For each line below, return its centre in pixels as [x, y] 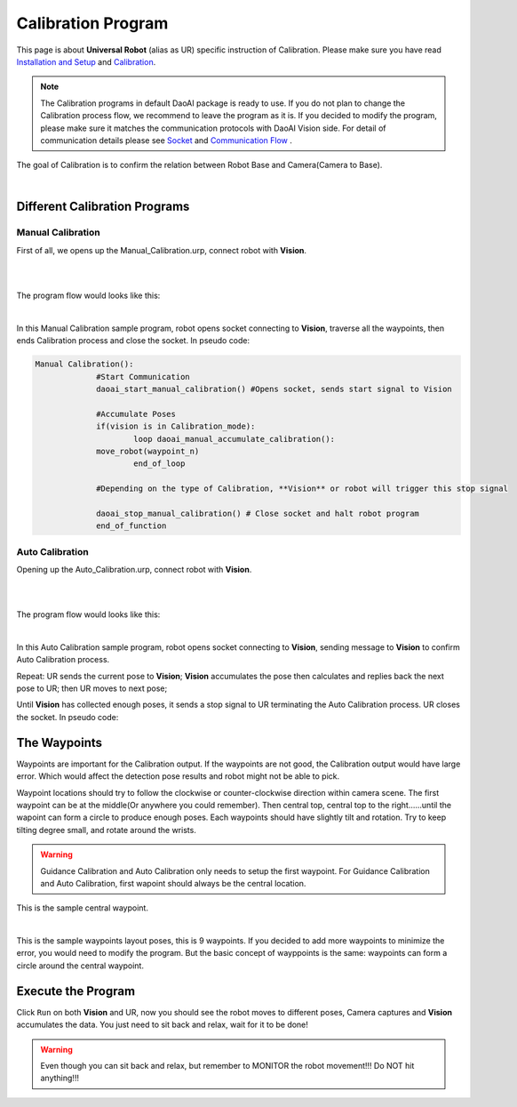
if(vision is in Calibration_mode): [176, 426]
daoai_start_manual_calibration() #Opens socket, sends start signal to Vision [274, 389]
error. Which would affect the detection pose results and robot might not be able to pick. [178, 776]
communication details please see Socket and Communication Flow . [167, 140]
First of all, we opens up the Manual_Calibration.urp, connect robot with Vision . [161, 250]
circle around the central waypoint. [80, 966]
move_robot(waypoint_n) [148, 451]
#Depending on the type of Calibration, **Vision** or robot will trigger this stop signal [302, 489]
